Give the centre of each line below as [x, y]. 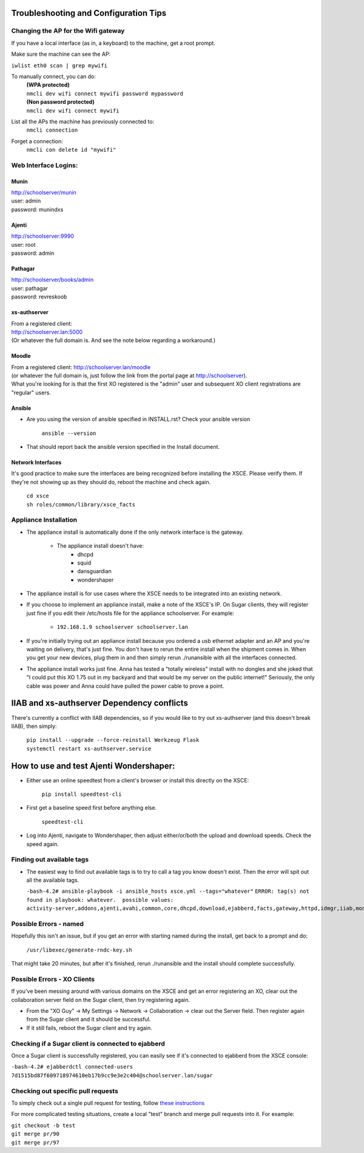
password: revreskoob [39, 297]
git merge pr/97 [35, 1142]
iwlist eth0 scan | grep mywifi [59, 66]
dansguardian [94, 571]
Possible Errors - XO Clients [53, 979]
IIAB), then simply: [34, 726]
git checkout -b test [43, 1125]
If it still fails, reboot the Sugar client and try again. [89, 1027]
